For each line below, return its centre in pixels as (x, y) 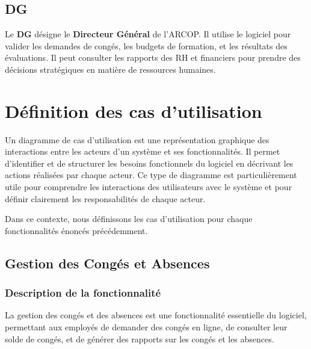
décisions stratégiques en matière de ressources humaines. (110, 69)
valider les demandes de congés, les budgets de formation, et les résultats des (146, 45)
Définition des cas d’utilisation (134, 110)
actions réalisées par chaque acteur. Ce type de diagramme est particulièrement (151, 175)
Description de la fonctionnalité (83, 293)
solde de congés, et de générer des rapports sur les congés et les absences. (140, 338)
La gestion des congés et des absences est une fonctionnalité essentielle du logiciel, (156, 315)
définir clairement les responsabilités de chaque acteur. (105, 198)
